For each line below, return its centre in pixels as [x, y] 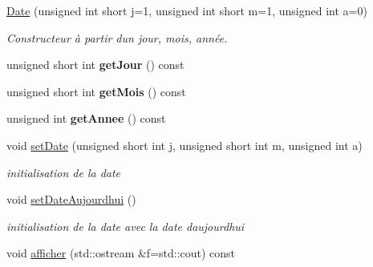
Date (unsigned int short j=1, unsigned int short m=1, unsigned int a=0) [187, 10]
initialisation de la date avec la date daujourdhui [126, 226]
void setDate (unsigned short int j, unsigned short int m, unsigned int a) [184, 145]
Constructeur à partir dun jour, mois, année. [117, 37]
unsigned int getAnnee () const [86, 118]
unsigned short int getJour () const [95, 65]
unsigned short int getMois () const [96, 91]
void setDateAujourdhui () [71, 199]
